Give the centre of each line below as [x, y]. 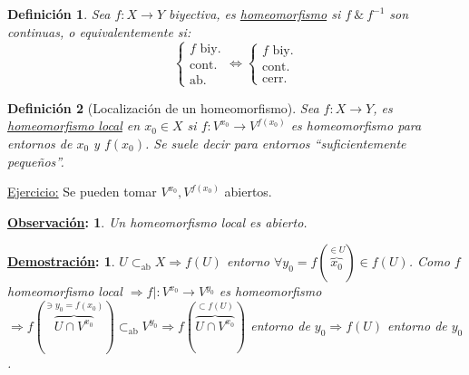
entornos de [40, 143]
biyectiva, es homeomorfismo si [255, 14]
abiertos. [248, 192]
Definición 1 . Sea [59, 14]
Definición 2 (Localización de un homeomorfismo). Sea [163, 107]
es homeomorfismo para [356, 125]
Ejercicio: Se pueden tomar [82, 192]
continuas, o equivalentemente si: [99, 31]
